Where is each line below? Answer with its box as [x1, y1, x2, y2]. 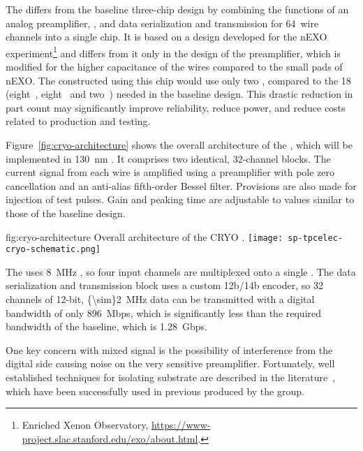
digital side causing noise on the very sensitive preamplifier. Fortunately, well [6, 356, 335, 371]
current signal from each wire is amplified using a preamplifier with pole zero [6, 165, 335, 179]
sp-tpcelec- [288, 232, 343, 243]
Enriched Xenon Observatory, [22, 417, 149, 432]
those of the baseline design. [6, 205, 126, 220]
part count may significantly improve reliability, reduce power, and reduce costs [6, 100, 346, 114]
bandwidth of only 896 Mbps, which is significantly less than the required [6, 305, 322, 320]
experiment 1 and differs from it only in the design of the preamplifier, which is [6, 43, 341, 60]
